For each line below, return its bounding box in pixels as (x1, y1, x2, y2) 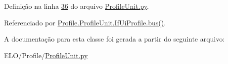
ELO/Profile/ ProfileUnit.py (4, 50, 88, 60)
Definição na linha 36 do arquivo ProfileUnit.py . (4, 1, 149, 11)
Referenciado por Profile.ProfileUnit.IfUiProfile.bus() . (4, 17, 166, 27)
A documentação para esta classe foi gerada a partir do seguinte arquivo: (4, 34, 225, 44)
